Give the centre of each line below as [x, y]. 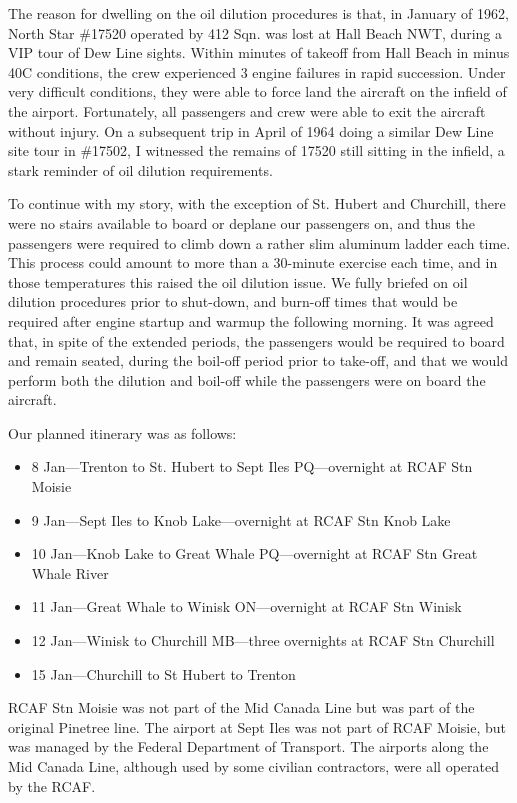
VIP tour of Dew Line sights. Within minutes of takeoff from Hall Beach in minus [259, 52]
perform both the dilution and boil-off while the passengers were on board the [247, 379]
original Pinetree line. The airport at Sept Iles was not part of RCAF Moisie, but [257, 726]
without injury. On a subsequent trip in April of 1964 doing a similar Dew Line [251, 130]
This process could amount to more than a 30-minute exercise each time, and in [253, 262]
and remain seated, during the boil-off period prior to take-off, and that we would [258, 360]
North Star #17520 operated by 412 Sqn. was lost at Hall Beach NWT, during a [255, 32]
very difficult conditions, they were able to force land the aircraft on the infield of [257, 91]
